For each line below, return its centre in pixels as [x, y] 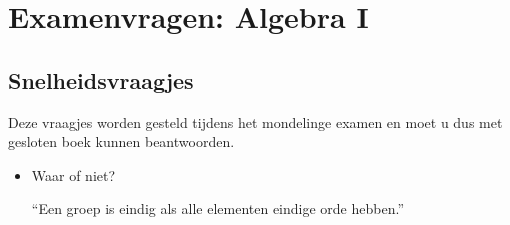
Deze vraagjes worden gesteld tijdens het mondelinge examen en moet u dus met [255, 121]
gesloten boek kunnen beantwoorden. [121, 141]
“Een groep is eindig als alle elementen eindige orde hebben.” [217, 208]
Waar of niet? [73, 174]
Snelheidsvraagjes [101, 79]
